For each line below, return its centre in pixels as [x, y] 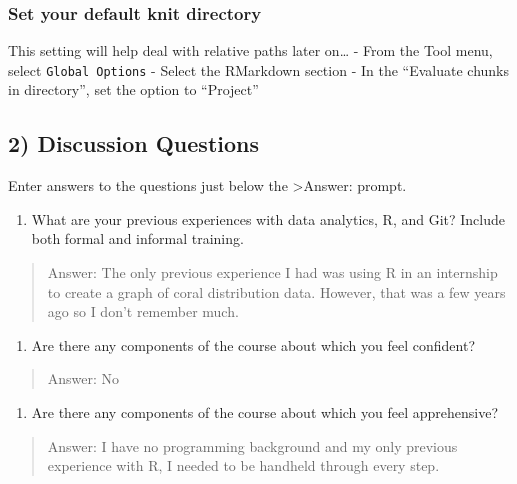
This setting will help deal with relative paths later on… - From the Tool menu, [250, 50]
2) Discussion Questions [133, 143]
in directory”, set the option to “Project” [133, 89]
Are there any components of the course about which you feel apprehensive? [265, 412]
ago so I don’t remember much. [143, 311]
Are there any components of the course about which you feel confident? [253, 344]
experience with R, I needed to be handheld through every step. [243, 465]
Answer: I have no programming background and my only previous [252, 445]
